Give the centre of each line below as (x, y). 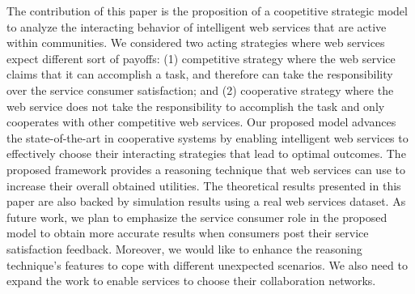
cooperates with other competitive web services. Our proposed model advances (201, 122)
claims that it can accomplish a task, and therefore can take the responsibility (200, 74)
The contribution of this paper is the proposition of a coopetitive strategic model (207, 11)
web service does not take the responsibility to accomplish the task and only (196, 106)
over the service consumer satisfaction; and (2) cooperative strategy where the (200, 89)
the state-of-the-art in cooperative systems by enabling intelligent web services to (207, 137)
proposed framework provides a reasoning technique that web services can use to (206, 169)
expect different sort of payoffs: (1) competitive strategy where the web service (201, 58)
